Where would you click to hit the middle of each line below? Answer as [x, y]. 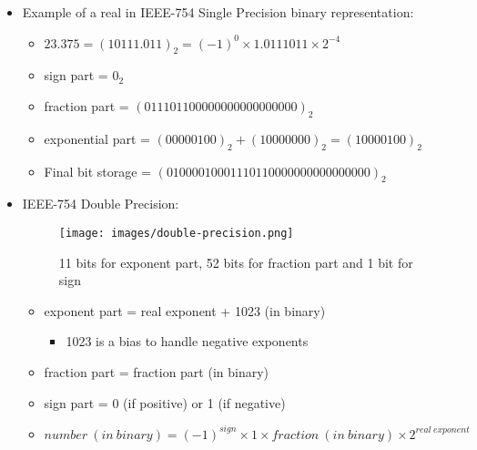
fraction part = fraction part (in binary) [157, 372]
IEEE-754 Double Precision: [101, 204]
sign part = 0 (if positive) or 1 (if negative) [165, 402]
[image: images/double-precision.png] [176, 233]
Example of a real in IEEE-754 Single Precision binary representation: [218, 12]
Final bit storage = [97, 171]
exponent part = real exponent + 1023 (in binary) [185, 310]
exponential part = [97, 138]
